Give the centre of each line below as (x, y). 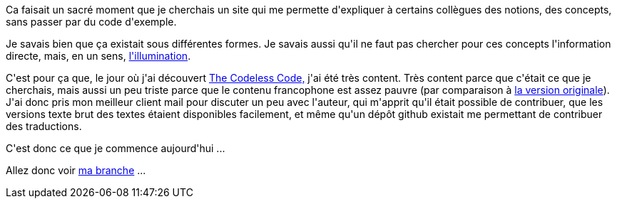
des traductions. (44, 126)
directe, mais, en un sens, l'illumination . (98, 56)
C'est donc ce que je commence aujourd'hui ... (116, 148)
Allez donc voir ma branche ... (76, 170)
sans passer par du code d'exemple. (91, 22)
